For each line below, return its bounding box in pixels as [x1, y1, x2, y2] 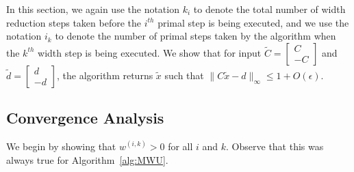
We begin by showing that [6, 139, 116, 153]
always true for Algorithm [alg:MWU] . [6, 152, 168, 167]
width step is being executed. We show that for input [38, 45, 262, 59]
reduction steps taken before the [6, 15, 142, 29]
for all [168, 139, 193, 153]
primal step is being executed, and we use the [157, 15, 349, 29]
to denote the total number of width [193, 2, 346, 16]
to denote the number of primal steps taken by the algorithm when [55, 29, 336, 43]
